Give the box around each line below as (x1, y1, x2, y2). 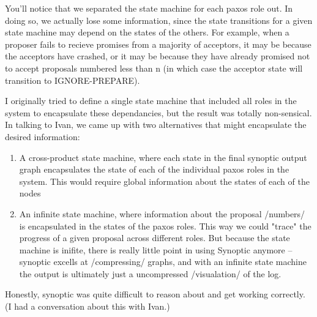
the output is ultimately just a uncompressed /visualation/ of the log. (19, 267, 282, 280)
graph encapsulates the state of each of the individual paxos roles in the (19, 163, 289, 176)
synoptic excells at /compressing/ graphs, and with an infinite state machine (19, 255, 307, 268)
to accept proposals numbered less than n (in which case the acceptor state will (5, 61, 303, 74)
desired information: (5, 130, 80, 143)
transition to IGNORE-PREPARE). (5, 73, 140, 86)
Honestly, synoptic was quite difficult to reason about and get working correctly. (5, 288, 305, 300)
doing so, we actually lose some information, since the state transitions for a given (5, 13, 313, 26)
